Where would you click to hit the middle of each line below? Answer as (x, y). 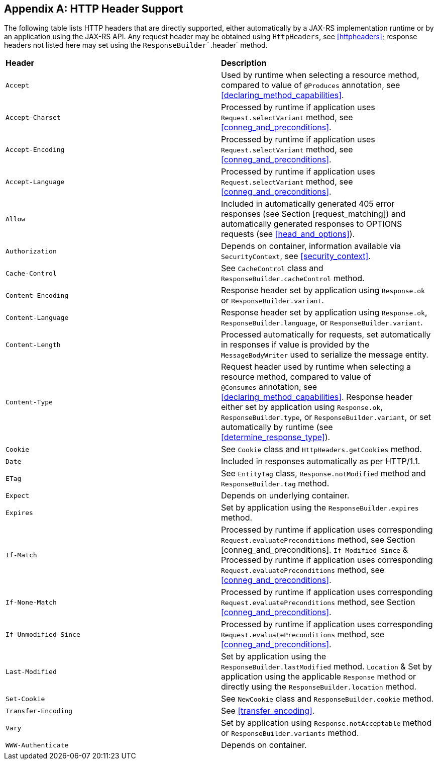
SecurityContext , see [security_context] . (296, 256)
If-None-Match (31, 602)
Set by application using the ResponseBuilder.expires (320, 508)
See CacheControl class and (272, 268)
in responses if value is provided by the (295, 345)
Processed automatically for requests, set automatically (326, 335)
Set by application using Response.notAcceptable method (326, 723)
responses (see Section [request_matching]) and (313, 214)
